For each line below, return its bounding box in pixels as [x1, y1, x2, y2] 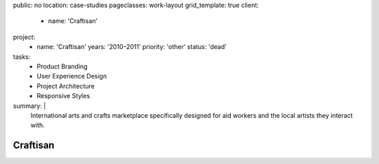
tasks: [13, 53, 31, 61]
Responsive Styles [36, 92, 91, 100]
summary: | [13, 102, 46, 110]
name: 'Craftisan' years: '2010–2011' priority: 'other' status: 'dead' [36, 43, 227, 51]
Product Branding [36, 62, 88, 70]
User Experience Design [36, 72, 107, 81]
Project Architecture [36, 81, 95, 90]
